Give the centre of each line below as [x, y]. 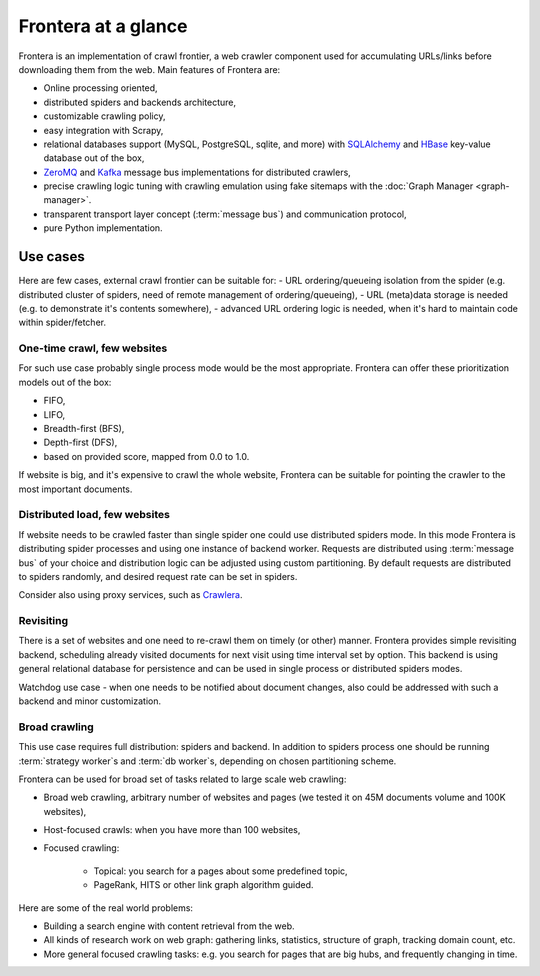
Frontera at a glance [103, 26]
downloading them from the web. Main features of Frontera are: [149, 69]
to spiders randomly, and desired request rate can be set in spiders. [158, 576]
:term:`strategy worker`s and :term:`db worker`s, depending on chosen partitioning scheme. [207, 761]
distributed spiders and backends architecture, [140, 102]
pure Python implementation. [103, 228]
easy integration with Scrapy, [103, 130]
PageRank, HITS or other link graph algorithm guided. [203, 885]
